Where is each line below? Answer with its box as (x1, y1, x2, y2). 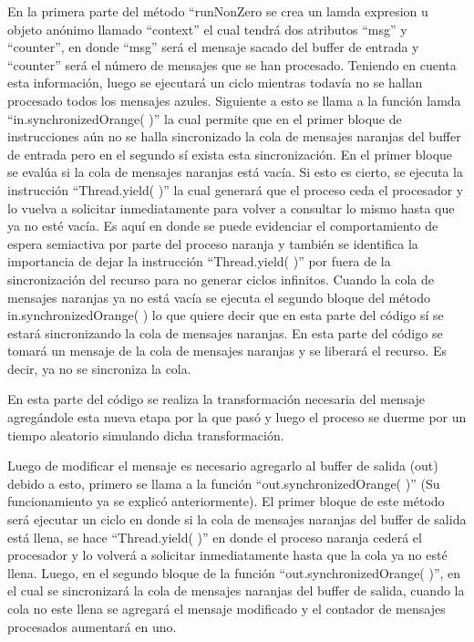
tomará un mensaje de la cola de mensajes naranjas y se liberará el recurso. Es (7, 341, 447, 360)
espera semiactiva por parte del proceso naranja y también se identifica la (7, 233, 418, 253)
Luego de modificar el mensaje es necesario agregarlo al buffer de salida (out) (7, 456, 438, 475)
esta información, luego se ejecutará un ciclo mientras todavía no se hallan (7, 73, 423, 92)
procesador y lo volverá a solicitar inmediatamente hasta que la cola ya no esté (7, 545, 448, 564)
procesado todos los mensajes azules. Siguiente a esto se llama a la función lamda (7, 90, 461, 109)
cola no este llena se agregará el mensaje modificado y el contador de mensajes (7, 599, 446, 617)
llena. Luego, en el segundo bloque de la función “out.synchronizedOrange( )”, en (7, 563, 461, 582)
